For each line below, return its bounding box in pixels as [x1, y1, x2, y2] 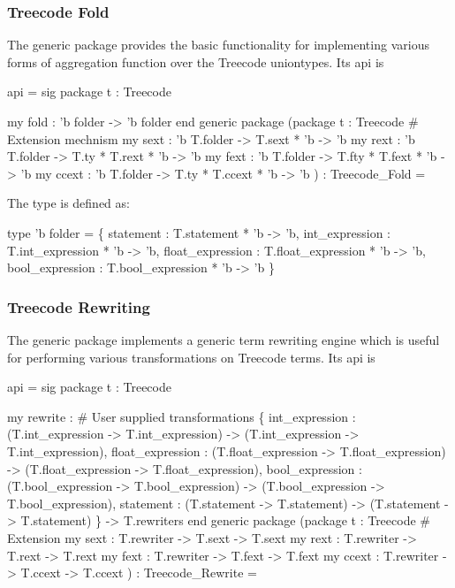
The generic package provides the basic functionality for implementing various [7, 35, 429, 54]
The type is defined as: [7, 194, 130, 212]
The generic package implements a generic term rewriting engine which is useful [7, 330, 440, 348]
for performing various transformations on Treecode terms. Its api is [7, 347, 375, 366]
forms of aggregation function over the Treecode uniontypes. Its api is [7, 52, 384, 71]
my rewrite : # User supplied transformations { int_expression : [7, 407, 356, 425]
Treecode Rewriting [7, 295, 150, 317]
